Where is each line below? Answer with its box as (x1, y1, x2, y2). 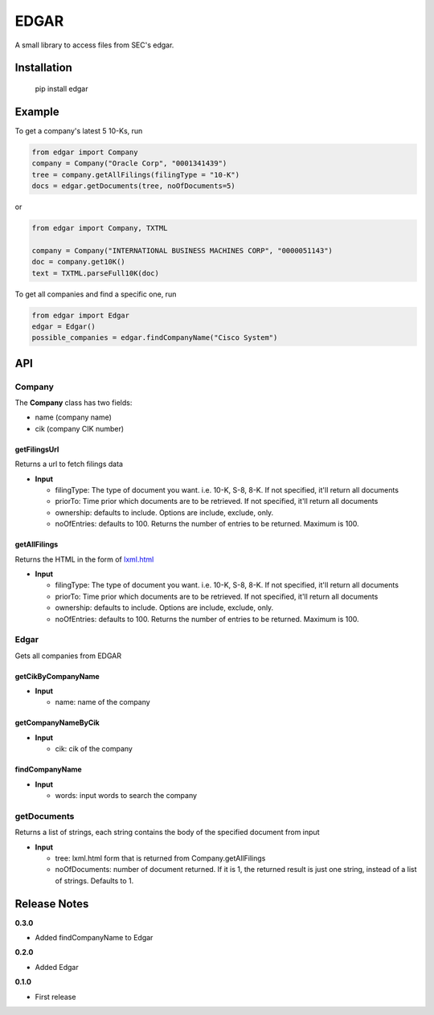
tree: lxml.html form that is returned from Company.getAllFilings (55, 853, 266, 863)
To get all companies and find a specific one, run (14, 289, 177, 299)
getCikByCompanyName (14, 671, 100, 681)
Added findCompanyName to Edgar (35, 933, 154, 942)
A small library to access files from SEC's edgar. (14, 40, 174, 50)
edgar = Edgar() (31, 321, 96, 331)
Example (14, 104, 59, 118)
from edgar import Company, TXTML (31, 223, 168, 232)
